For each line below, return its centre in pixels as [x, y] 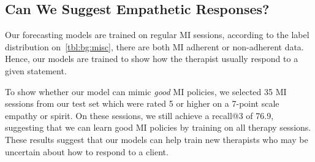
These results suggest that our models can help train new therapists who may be [157, 139]
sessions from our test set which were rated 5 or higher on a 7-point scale [142, 103]
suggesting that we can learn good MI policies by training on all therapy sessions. [158, 127]
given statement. [36, 70]
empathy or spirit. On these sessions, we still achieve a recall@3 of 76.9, [139, 115]
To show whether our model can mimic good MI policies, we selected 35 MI [146, 91]
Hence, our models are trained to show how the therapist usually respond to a [152, 59]
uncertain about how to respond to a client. [87, 151]
